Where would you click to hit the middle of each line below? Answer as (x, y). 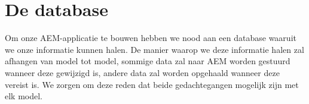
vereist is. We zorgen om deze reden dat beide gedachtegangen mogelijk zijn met (152, 84)
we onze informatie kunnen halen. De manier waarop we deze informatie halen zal (154, 49)
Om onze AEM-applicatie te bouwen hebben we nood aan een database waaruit (151, 38)
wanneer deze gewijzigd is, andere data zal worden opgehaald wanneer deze (142, 72)
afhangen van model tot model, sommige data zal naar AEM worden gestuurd (148, 61)
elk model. (24, 96)
